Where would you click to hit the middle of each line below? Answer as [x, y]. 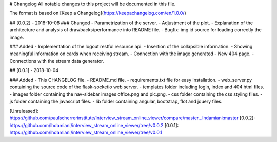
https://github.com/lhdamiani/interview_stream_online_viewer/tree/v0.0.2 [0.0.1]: [94, 125]
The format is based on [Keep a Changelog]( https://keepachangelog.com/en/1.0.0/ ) [98, 13]
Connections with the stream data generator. [57, 61]
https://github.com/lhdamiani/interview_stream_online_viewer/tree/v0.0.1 [86, 132]
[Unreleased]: [24, 111]
